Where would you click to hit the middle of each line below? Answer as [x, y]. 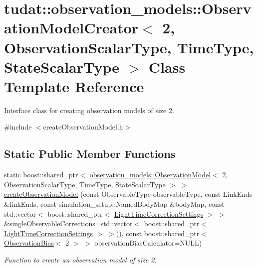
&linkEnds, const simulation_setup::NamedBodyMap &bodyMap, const [114, 204]
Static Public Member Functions [90, 154]
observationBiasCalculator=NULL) [148, 243]
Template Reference [74, 86]
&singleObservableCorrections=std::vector [68, 223]
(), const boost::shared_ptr [158, 233]
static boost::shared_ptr [41, 175]
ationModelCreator [71, 28]
